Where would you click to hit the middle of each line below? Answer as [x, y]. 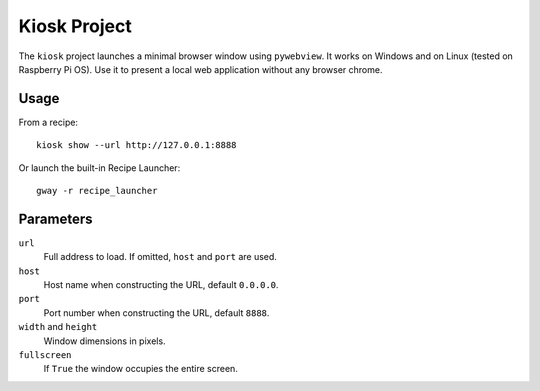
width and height [58, 327]
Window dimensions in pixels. [104, 341]
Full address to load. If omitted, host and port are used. [160, 257]
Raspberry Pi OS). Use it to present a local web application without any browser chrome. [200, 69]
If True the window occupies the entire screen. [141, 369]
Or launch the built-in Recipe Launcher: [99, 167]
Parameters [55, 218]
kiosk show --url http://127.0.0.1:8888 [136, 145]
